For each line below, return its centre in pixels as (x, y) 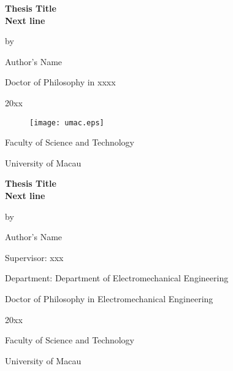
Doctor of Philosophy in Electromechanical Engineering (109, 298)
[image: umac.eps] (67, 123)
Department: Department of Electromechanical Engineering (117, 278)
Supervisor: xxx (34, 257)
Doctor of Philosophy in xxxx (60, 82)
